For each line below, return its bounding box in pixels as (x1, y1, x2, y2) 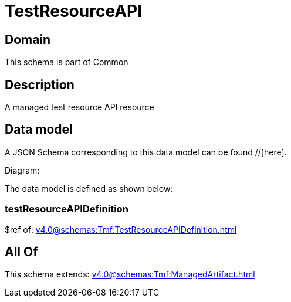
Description (5, 77, 75, 92)
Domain (5, 32, 51, 47)
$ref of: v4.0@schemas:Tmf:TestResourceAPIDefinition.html (5, 224, 237, 235)
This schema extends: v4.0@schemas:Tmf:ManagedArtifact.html (5, 269, 255, 280)
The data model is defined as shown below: (5, 183, 173, 194)
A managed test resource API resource (5, 102, 154, 113)
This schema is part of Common (5, 57, 128, 67)
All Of (5, 245, 38, 260)
